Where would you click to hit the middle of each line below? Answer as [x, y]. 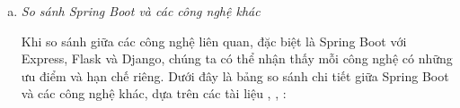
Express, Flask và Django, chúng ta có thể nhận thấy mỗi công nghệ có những [237, 58]
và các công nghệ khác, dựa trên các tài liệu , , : [154, 93]
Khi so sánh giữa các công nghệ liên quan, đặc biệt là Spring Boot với [214, 41]
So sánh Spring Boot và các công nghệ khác [141, 11]
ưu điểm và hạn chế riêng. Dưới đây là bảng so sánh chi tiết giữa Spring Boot [235, 75]
